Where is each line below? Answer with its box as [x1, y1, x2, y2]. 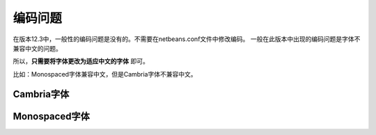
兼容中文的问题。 [13, 44, 62, 52]
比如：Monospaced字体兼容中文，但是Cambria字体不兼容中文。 [13, 70, 197, 78]
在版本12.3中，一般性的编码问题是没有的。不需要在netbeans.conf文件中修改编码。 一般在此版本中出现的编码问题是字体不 [13, 35, 361, 43]
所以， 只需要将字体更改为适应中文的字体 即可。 [13, 57, 149, 65]
